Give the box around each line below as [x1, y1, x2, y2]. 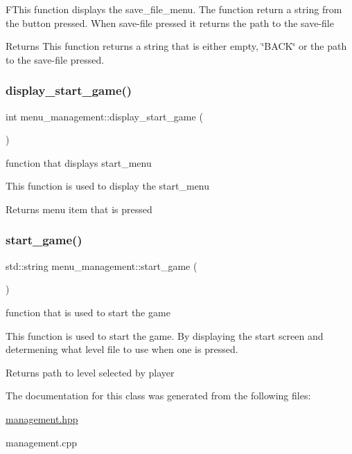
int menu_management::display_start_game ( [6, 109, 203, 123]
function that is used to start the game [6, 305, 170, 319]
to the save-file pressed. [6, 52, 105, 66]
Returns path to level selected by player [6, 365, 175, 379]
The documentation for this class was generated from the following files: [6, 388, 311, 403]
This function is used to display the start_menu [6, 179, 210, 193]
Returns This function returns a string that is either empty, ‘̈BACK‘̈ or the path [6, 39, 347, 53]
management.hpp [6, 411, 78, 426]
